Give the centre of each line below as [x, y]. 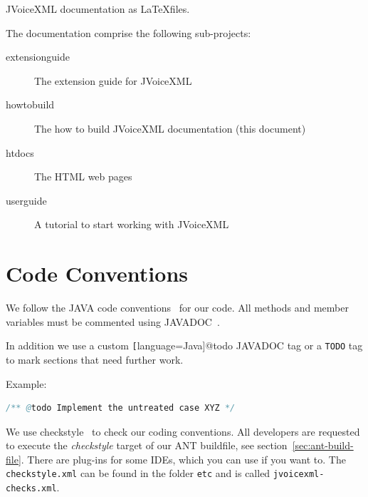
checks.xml [31, 489]
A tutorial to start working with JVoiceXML [132, 224]
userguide [26, 200]
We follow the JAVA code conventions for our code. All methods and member [177, 308]
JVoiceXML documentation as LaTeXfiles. [98, 9]
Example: [26, 383]
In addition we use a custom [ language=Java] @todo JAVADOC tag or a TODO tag [184, 345]
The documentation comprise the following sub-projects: [128, 32]
